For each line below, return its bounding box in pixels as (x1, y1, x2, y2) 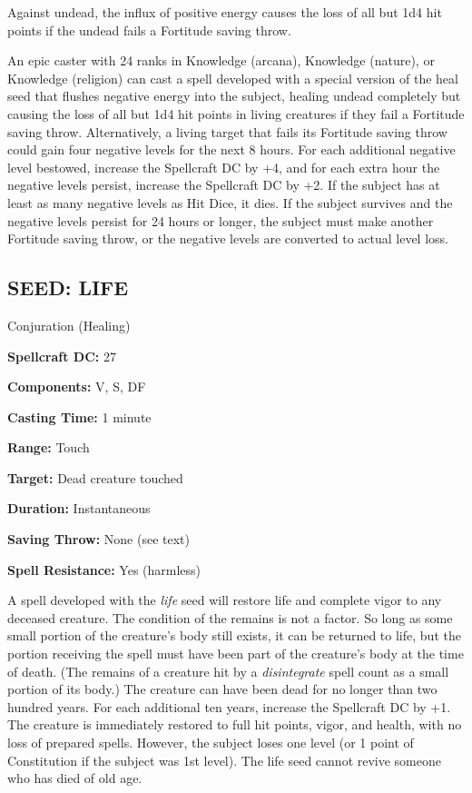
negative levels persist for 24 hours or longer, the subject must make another (7, 211, 434, 230)
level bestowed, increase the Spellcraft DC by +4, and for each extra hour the (7, 157, 440, 176)
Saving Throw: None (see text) (7, 530, 190, 549)
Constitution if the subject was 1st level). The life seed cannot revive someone (7, 750, 442, 769)
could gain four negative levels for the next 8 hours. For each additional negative (7, 140, 456, 159)
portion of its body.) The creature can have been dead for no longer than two (7, 679, 438, 699)
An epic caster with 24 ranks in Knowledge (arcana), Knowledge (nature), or (7, 51, 435, 70)
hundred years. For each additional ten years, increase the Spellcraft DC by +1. (7, 697, 451, 716)
